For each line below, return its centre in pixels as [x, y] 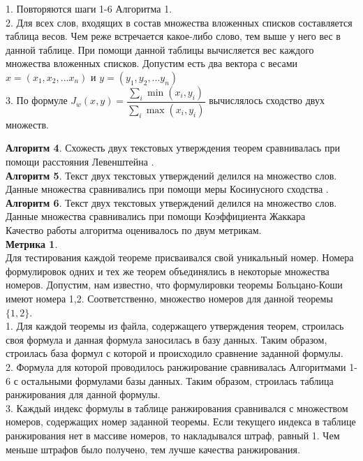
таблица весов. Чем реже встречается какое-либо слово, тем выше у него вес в [173, 36]
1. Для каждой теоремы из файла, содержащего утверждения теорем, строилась [175, 326]
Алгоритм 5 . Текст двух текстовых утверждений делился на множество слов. [171, 175]
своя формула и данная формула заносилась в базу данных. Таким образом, [166, 339]
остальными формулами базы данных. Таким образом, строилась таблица [177, 380]
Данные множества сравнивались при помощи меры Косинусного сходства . [167, 189]
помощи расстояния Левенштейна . [80, 162]
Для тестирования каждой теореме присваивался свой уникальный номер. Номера [180, 257]
